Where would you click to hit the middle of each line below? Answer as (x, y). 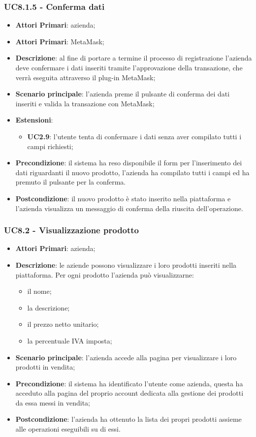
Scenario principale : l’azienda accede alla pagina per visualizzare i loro (126, 357)
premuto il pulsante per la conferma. (71, 182)
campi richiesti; (50, 146)
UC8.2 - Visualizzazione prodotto (72, 230)
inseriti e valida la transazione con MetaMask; (85, 103)
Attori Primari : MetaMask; (60, 41)
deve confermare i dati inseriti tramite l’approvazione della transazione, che (129, 67)
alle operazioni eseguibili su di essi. (68, 429)
